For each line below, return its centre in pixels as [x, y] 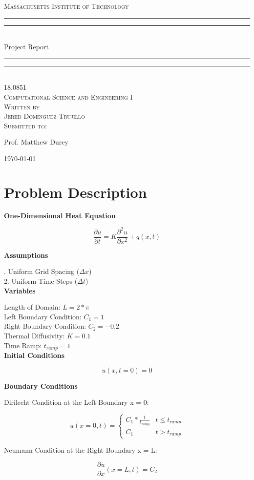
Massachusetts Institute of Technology [66, 6]
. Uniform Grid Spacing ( [42, 271]
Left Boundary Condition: [43, 316]
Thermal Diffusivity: [34, 335]
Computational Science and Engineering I [68, 96]
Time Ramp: [23, 345]
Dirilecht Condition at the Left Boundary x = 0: [76, 402]
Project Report [26, 47]
